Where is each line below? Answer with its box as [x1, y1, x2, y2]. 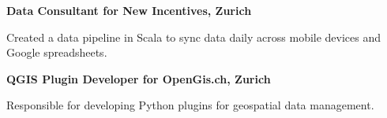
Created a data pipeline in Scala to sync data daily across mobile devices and [6, 28, 381, 45]
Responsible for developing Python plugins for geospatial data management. [6, 97, 374, 113]
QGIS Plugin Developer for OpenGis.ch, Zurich [6, 70, 271, 87]
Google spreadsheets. [6, 44, 107, 61]
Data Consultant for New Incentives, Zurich [6, 2, 252, 18]
